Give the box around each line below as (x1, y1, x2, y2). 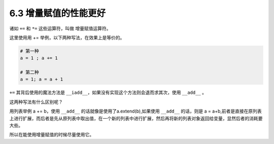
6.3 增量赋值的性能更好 (9, 8, 106, 19)
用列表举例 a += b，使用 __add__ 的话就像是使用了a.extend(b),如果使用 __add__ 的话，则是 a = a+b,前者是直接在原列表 (9, 108, 262, 114)
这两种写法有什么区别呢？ (9, 99, 63, 105)
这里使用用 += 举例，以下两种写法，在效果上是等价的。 (9, 34, 125, 41)
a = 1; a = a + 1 (20, 77, 63, 82)
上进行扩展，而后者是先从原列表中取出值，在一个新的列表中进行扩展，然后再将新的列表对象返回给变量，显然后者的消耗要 (9, 115, 263, 121)
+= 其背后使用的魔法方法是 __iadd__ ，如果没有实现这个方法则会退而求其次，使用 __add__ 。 (9, 89, 207, 96)
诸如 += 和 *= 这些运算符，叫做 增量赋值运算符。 (9, 25, 111, 31)
